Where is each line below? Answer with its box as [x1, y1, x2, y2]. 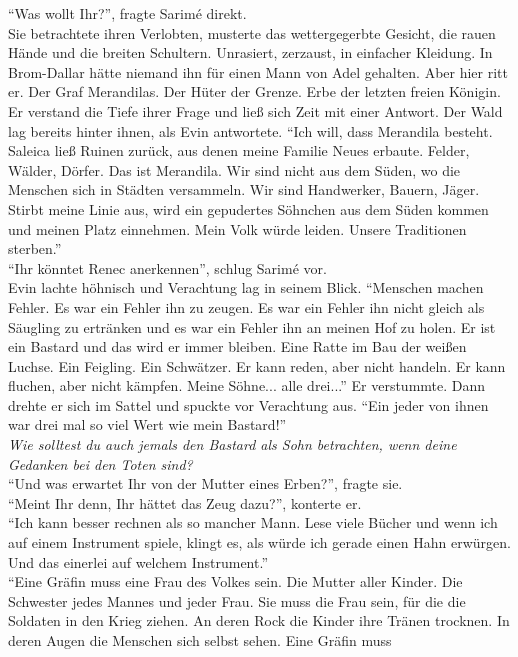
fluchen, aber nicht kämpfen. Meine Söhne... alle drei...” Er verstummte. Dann [8, 375, 486, 396]
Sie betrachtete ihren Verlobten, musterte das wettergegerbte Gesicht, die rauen [8, 22, 496, 43]
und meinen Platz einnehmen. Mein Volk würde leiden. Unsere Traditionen [8, 218, 467, 239]
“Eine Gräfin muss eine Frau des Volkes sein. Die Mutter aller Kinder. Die [8, 571, 463, 592]
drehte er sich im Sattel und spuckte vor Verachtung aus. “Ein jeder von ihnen [8, 394, 489, 415]
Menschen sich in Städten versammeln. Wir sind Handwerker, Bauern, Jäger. [8, 179, 480, 200]
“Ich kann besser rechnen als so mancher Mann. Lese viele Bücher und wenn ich [8, 512, 498, 533]
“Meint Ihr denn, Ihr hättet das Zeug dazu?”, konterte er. [8, 492, 362, 513]
